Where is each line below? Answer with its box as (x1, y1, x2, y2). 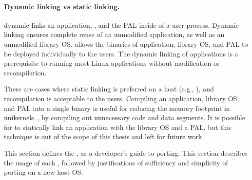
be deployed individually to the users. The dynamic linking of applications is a (4, 48, 238, 58)
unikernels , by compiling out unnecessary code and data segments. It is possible (4, 112, 245, 123)
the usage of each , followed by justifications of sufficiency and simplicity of (4, 157, 228, 167)
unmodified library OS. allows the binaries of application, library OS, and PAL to (4, 38, 248, 49)
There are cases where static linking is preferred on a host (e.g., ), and (4, 84, 214, 94)
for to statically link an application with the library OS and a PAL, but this (4, 122, 232, 132)
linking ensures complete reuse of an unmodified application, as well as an (4, 29, 225, 39)
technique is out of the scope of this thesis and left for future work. (4, 131, 204, 142)
